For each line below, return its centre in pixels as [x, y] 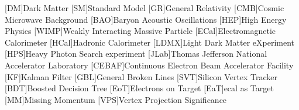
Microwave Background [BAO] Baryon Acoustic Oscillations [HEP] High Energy [146, 19]
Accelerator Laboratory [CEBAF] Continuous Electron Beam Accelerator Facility [149, 65]
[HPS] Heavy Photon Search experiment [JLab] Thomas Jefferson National [136, 54]
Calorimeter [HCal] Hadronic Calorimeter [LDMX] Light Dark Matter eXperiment [150, 42]
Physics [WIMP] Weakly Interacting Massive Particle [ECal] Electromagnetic [140, 31]
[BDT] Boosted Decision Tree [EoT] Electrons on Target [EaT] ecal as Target [139, 88]
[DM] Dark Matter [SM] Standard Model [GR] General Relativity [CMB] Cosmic [145, 8]
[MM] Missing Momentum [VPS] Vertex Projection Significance [116, 99]
